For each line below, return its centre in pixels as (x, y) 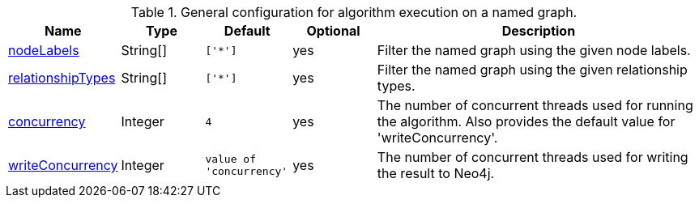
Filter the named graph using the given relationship (532, 70)
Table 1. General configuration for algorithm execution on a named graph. (354, 12)
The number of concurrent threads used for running (535, 105)
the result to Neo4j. (436, 173)
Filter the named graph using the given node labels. (534, 50)
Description (539, 31)
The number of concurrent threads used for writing (533, 157)
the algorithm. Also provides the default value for (526, 121)
